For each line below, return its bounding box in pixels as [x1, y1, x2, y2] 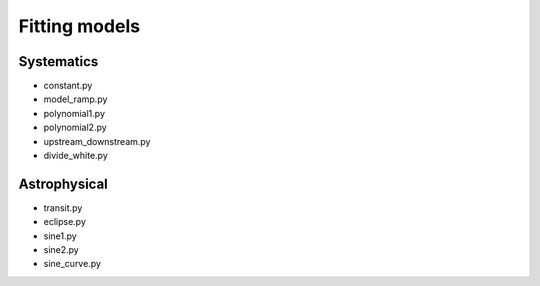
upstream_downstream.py [43, 135, 151, 147]
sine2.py [43, 244, 79, 256]
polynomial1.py [43, 107, 105, 119]
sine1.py [43, 230, 77, 242]
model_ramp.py [43, 93, 108, 105]
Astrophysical [18, 175, 109, 192]
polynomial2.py [43, 121, 107, 134]
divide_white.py [43, 150, 109, 162]
